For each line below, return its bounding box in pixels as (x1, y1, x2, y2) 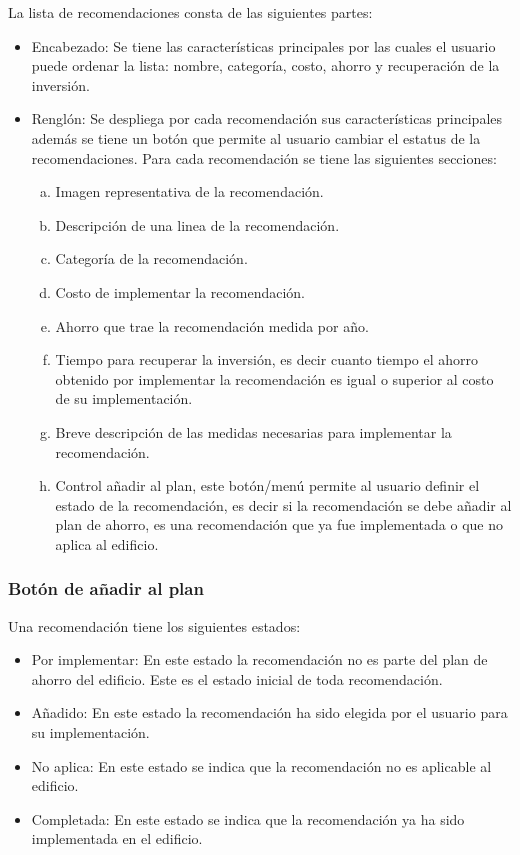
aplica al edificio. (55, 533, 159, 554)
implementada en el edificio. (31, 828, 203, 849)
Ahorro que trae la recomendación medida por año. (55, 315, 369, 336)
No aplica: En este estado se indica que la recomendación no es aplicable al (31, 755, 492, 776)
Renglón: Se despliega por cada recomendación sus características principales (31, 108, 503, 129)
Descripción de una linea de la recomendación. (55, 214, 340, 235)
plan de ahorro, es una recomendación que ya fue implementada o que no (55, 514, 504, 535)
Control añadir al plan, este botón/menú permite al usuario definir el (55, 475, 480, 496)
